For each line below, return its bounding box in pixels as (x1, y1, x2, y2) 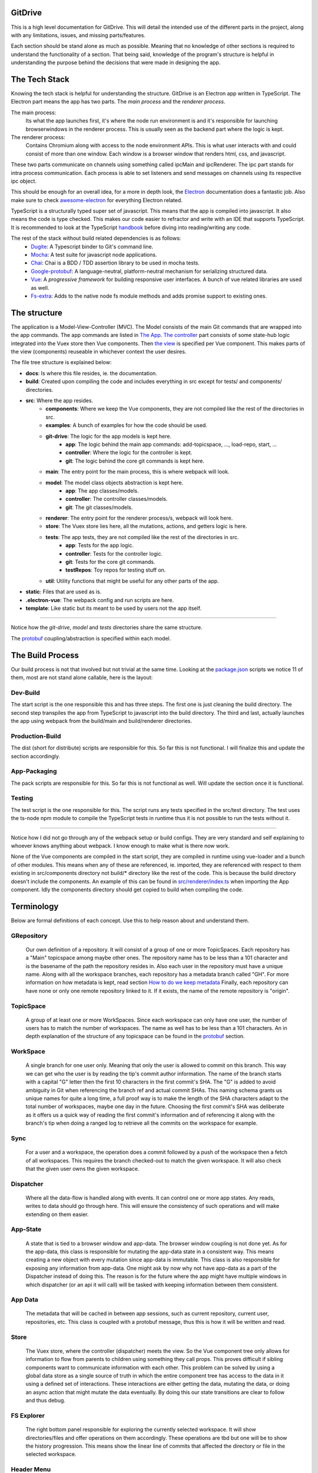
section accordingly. (11, 752, 60, 759)
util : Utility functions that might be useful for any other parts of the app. (45, 577, 219, 584)
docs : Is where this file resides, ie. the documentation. (25, 369, 157, 376)
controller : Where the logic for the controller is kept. (65, 449, 193, 456)
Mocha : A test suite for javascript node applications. (31, 251, 157, 259)
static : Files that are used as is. (25, 588, 102, 595)
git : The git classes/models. (65, 504, 133, 511)
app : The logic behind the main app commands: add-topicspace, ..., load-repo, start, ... (65, 441, 277, 448)
